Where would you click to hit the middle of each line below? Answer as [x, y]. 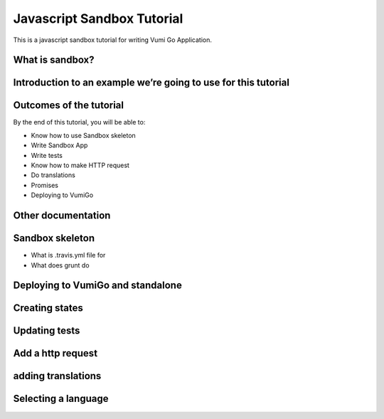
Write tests [47, 155]
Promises [44, 185]
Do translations [53, 175]
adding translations [57, 376]
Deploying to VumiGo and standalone [98, 286]
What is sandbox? [54, 60]
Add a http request [55, 353]
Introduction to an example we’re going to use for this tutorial [151, 83]
